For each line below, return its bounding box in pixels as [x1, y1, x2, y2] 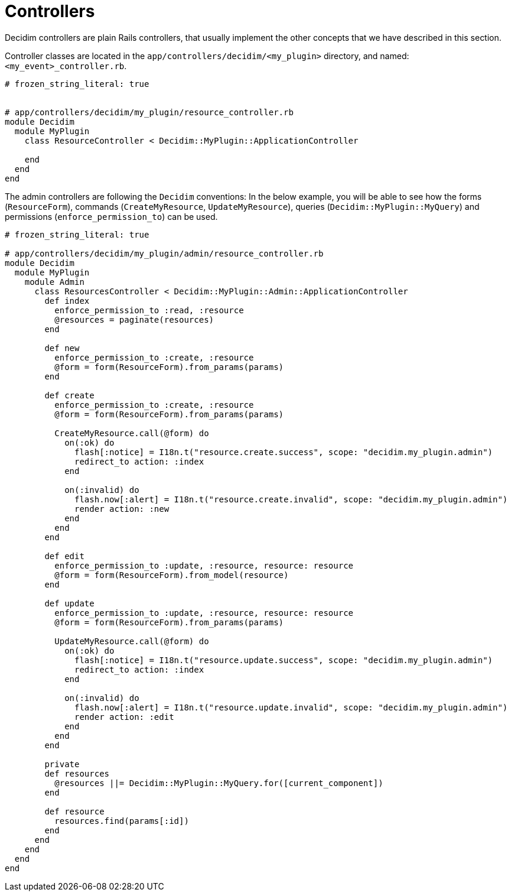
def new [44, 343, 80, 353]
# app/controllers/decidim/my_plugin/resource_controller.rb [5, 107, 294, 117]
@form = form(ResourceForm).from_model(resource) [54, 570, 289, 580]
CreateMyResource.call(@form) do [54, 428, 209, 438]
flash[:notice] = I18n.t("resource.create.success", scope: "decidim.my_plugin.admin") [74, 447, 493, 457]
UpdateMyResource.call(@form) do [54, 636, 209, 646]
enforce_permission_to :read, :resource [54, 305, 244, 315]
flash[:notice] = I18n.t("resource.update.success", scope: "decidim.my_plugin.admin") [74, 655, 493, 665]
